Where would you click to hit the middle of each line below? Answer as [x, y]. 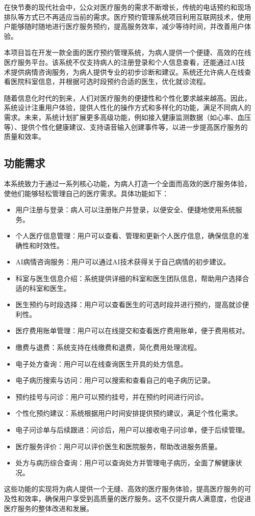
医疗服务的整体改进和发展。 [49, 508]
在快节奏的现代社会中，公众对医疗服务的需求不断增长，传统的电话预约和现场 [127, 7]
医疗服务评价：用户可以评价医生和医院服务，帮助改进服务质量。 [118, 446]
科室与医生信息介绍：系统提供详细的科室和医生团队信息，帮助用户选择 [129, 278]
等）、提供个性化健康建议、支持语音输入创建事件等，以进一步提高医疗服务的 [126, 127]
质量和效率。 [25, 136]
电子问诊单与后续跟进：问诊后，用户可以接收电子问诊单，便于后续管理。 [132, 430]
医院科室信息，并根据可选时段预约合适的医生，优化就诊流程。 [110, 81]
